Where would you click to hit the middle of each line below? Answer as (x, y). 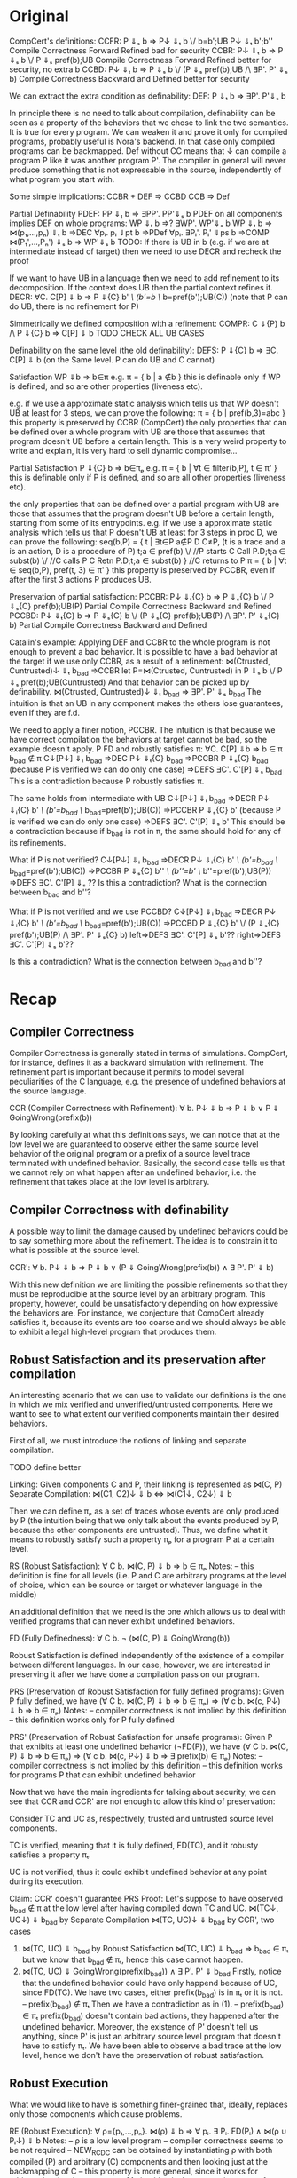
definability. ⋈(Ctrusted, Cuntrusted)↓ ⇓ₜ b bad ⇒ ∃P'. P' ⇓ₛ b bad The (135, 692)
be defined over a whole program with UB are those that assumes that (137, 432)
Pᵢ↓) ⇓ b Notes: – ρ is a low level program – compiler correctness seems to (146, 2141)
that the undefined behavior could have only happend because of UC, (149, 1983)
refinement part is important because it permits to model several (127, 1072)
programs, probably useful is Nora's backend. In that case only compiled (142, 141)
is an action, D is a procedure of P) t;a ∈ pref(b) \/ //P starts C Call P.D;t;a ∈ (148, 551)
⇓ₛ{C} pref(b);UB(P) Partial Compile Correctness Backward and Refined (141, 606)
